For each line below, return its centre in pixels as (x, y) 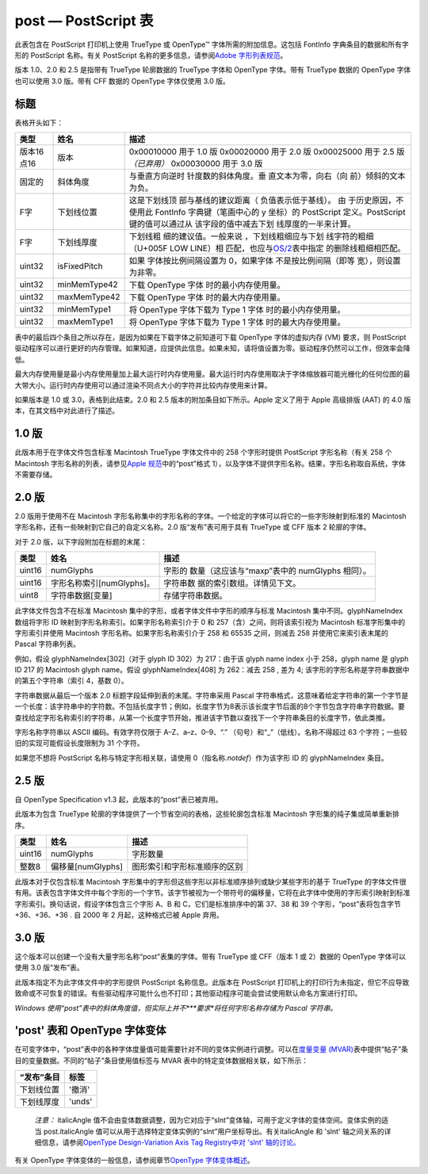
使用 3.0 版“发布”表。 (50, 968)
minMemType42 (88, 285)
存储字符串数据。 (195, 596)
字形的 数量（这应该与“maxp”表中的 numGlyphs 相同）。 (267, 571)
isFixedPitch (80, 266)
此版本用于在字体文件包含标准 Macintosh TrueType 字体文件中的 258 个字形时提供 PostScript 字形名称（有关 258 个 (203, 453)
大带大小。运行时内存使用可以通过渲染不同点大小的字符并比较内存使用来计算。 (143, 385)
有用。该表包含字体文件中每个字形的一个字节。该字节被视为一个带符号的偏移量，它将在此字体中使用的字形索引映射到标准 (212, 893)
